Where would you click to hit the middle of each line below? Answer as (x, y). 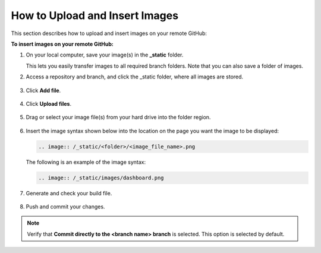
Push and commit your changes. (65, 207)
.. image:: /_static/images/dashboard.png (101, 178)
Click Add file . (43, 90)
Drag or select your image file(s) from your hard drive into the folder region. (118, 117)
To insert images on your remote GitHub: (62, 44)
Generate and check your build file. (69, 193)
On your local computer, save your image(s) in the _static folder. (105, 55)
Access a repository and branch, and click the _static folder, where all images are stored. (135, 77)
